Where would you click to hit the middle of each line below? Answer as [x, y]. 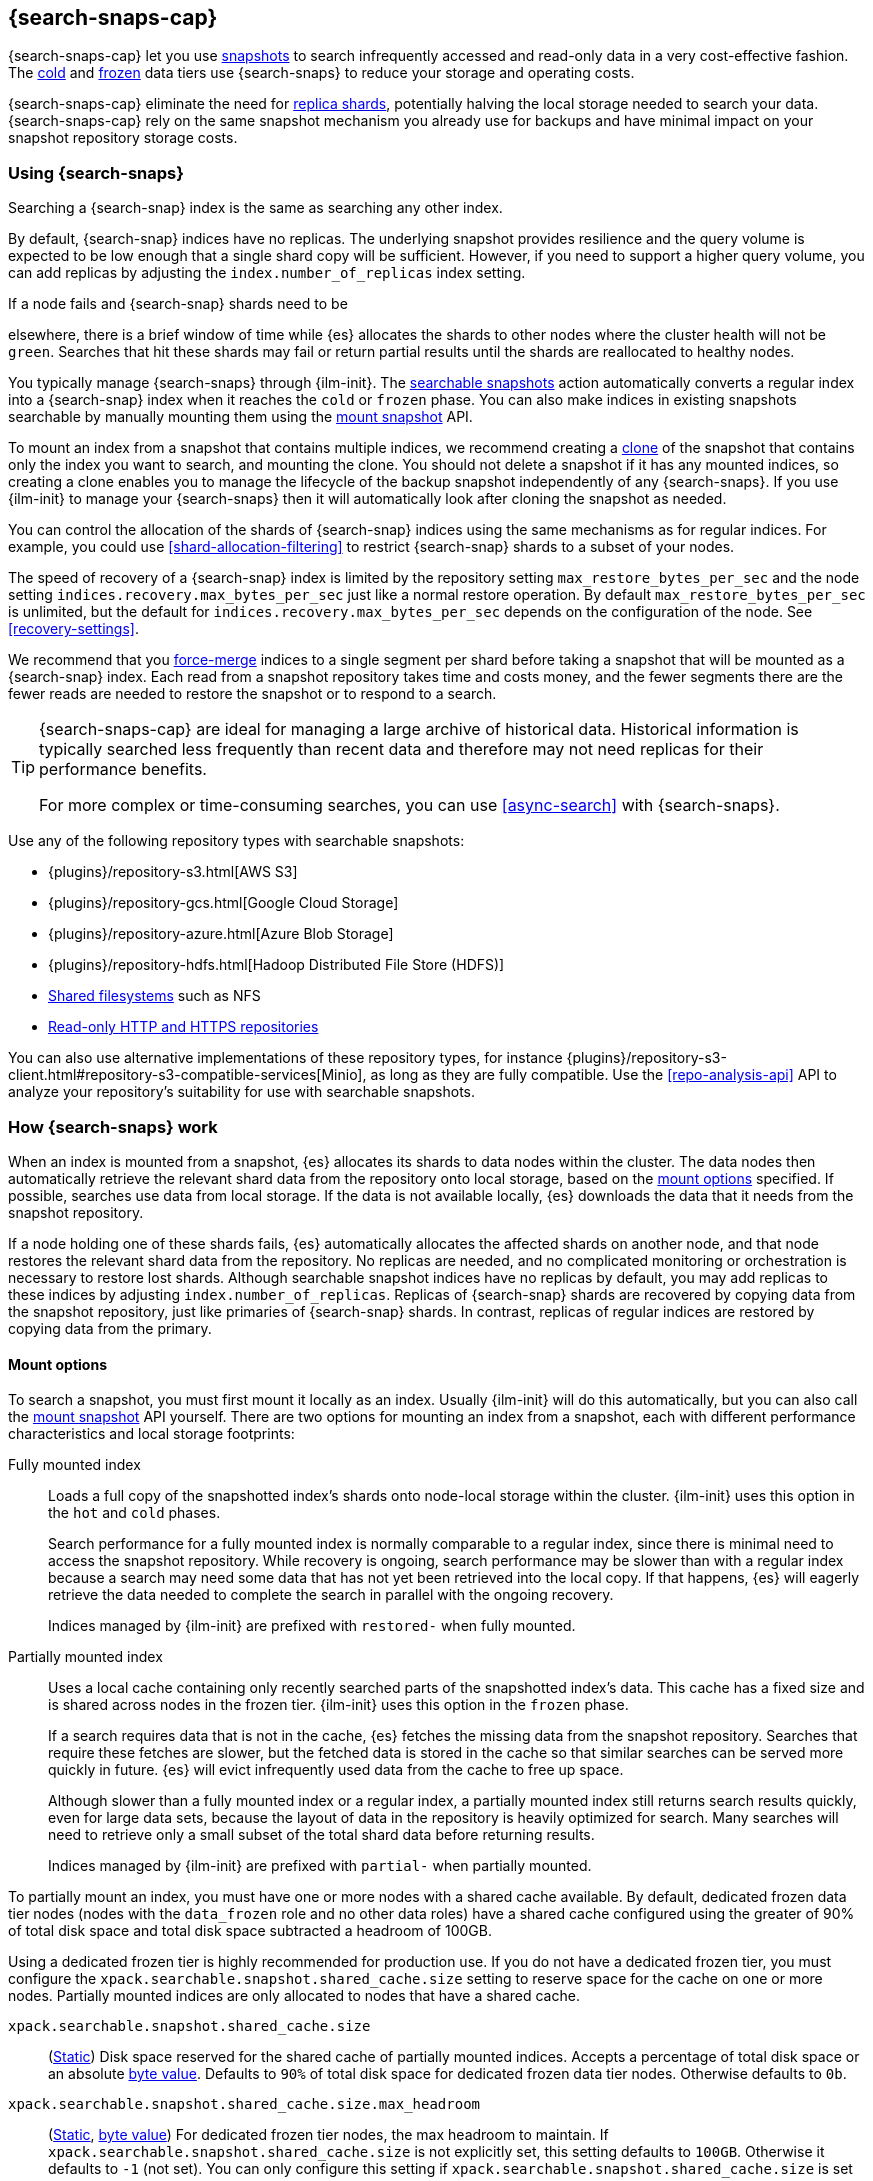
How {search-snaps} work [113, 1126]
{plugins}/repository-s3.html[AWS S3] [173, 872]
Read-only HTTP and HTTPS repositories [183, 1027]
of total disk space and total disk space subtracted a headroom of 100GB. [250, 1931]
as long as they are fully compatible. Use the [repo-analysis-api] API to [603, 1075]
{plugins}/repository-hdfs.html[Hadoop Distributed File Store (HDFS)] [276, 965]
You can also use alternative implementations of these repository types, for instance [285, 1058]
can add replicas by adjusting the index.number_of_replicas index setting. [267, 273]
